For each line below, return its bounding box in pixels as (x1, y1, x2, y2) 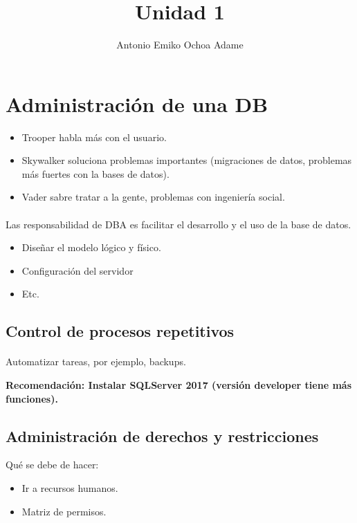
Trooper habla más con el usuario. (21, 129, 167, 144)
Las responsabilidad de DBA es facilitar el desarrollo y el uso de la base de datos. (6, 217, 351, 231)
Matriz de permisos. (21, 504, 107, 518)
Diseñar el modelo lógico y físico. (21, 240, 161, 255)
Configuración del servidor (21, 263, 134, 277)
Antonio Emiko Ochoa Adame (116, 37, 244, 52)
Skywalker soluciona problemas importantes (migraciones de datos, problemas (21, 153, 352, 167)
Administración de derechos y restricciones (6, 425, 319, 446)
